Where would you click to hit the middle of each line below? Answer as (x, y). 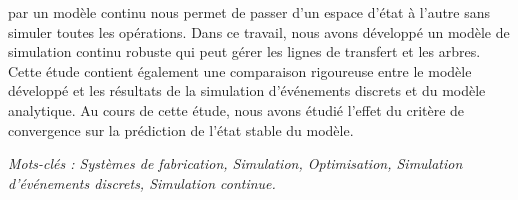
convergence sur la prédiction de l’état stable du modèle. (181, 129)
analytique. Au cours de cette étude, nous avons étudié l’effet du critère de (236, 109)
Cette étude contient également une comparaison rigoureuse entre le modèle (240, 70)
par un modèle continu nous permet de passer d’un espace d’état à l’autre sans (249, 12)
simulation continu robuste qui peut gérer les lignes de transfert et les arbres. (244, 51)
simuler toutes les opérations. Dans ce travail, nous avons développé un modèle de (259, 31)
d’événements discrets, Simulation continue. (142, 182)
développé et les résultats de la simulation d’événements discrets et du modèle (247, 90)
